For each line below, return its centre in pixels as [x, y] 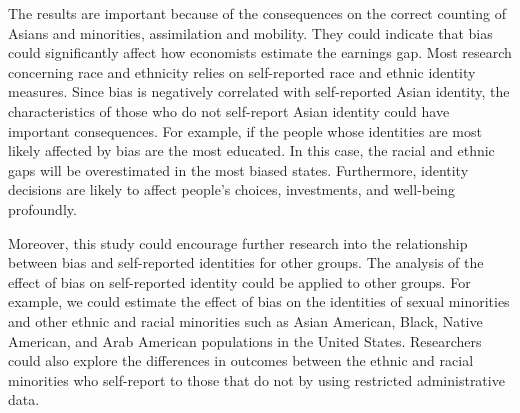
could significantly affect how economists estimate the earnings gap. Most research [260, 52]
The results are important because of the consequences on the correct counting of [257, 13]
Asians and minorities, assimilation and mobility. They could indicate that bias [250, 32]
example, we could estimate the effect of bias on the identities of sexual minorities [259, 301]
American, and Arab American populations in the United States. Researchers [245, 340]
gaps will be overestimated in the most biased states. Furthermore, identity [238, 169]
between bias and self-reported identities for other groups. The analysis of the [246, 262]
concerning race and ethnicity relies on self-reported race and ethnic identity [242, 71]
